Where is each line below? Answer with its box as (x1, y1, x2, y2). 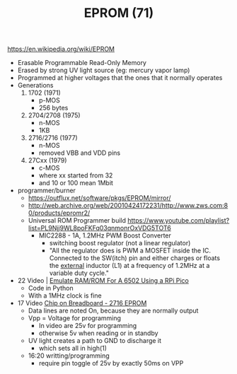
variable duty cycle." (49, 269, 110, 277)
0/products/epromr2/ (28, 209, 91, 217)
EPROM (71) (83, 5, 154, 21)
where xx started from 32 (38, 171, 113, 180)
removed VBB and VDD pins (38, 148, 121, 157)
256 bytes (38, 104, 69, 112)
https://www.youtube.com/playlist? (127, 216, 230, 225)
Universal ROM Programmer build (28, 216, 126, 225)
